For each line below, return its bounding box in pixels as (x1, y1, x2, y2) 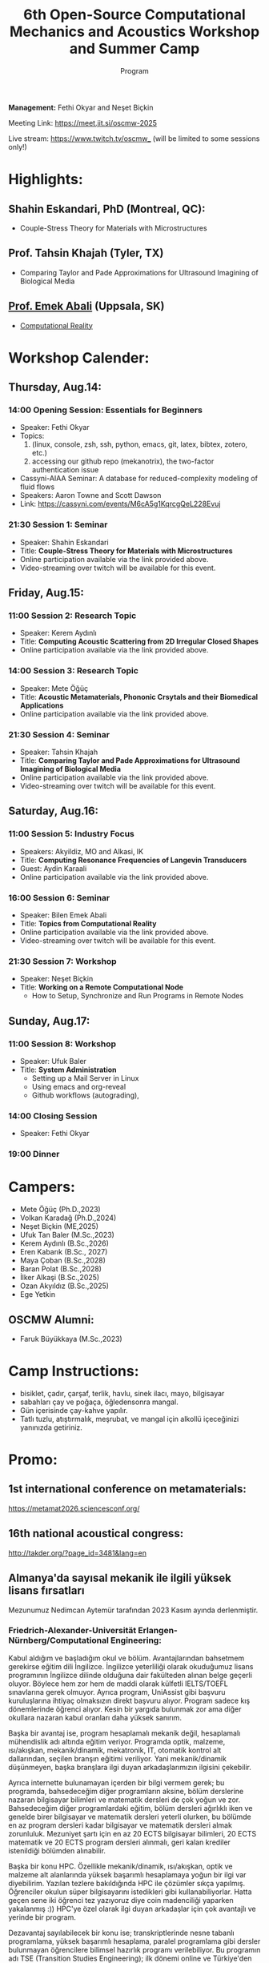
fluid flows (19, 482, 55, 492)
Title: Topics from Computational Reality (19, 919, 157, 928)
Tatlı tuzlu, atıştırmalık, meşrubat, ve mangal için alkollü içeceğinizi (19, 1414, 239, 1423)
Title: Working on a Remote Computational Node (19, 982, 184, 992)
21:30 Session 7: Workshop (8, 955, 118, 966)
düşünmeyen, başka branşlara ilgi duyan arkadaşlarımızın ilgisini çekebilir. (8, 1762, 252, 1772)
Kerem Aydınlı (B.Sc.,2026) (19, 1238, 110, 1248)
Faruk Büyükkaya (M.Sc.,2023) (19, 1334, 122, 1343)
